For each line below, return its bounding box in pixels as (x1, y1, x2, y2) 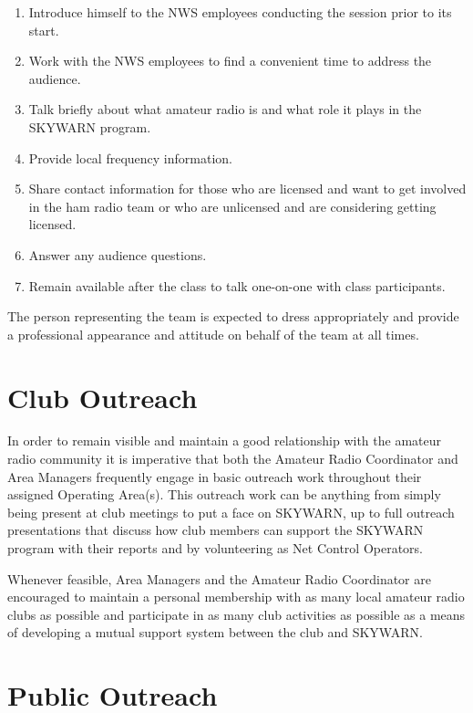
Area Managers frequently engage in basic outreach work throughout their (7, 467, 422, 486)
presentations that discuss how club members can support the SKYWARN (7, 520, 424, 540)
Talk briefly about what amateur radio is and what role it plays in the (28, 100, 422, 119)
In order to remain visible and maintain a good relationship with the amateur (7, 431, 441, 450)
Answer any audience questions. (28, 245, 207, 264)
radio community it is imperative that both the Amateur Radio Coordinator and (7, 449, 458, 468)
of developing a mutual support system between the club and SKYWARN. (7, 623, 423, 642)
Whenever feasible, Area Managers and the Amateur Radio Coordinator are (7, 569, 431, 588)
